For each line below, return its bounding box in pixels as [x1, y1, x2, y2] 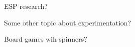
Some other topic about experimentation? [4, 17, 131, 27]
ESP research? [4, 1, 48, 11]
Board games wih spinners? [4, 34, 87, 44]
